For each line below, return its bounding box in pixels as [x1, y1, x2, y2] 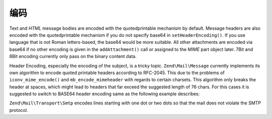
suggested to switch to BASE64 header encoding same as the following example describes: [9, 91, 200, 97]
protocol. [9, 107, 28, 113]
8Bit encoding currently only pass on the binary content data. [9, 53, 137, 59]
